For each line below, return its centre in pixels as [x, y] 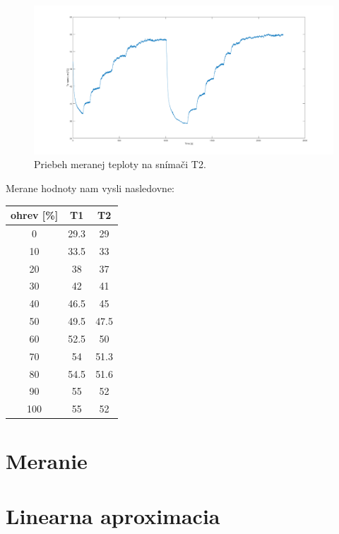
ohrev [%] [35, 215]
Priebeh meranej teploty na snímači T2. [120, 164]
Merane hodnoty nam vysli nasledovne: [90, 188]
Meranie [47, 460]
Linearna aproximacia [113, 515]
